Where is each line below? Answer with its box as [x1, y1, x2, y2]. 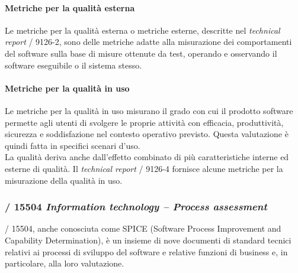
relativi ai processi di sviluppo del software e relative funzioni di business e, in [5, 245, 288, 258]
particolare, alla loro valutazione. [5, 257, 124, 269]
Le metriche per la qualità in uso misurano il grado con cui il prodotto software [5, 104, 293, 116]
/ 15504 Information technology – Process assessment [5, 199, 267, 214]
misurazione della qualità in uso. [5, 174, 123, 186]
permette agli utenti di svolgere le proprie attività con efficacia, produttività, [5, 116, 284, 128]
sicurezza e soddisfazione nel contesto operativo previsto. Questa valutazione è [5, 128, 289, 140]
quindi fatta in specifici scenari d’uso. [5, 139, 140, 151]
